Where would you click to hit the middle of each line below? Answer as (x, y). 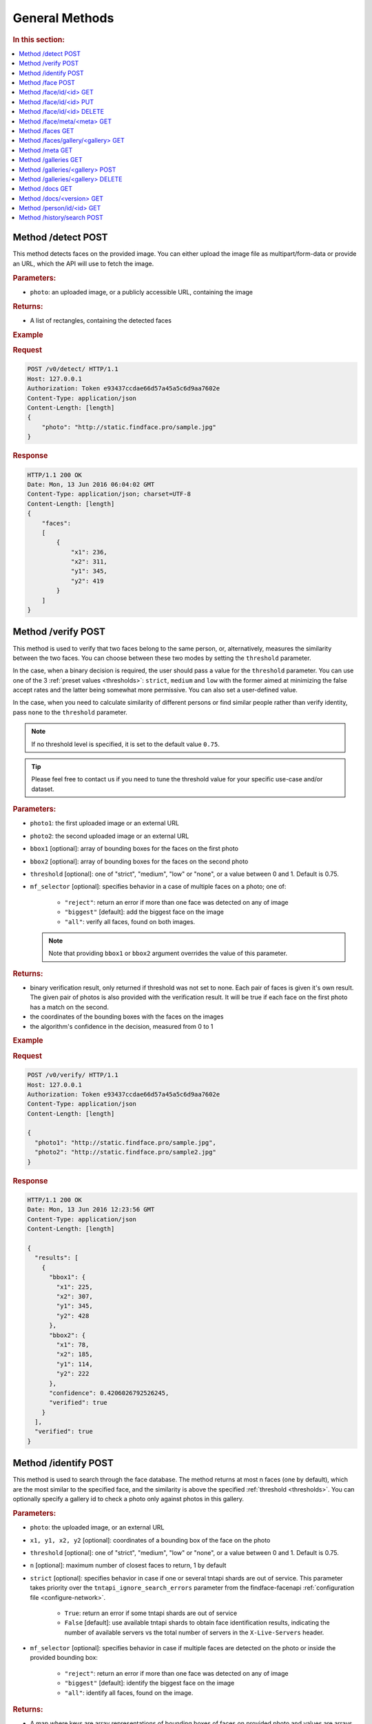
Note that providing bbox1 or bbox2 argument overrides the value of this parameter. (168, 953)
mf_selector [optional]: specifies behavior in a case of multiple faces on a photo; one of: (158, 887)
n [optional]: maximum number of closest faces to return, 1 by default (128, 1565)
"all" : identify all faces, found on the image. (129, 1692)
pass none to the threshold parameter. (70, 712)
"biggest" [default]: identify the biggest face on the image (149, 1683)
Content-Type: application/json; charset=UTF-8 (109, 494)
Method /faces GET (46, 130)
